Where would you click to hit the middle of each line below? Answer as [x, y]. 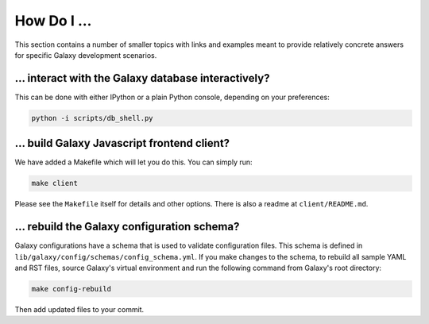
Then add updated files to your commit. [79, 309]
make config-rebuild [71, 289]
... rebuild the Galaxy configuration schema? [127, 227]
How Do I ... [53, 21]
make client [55, 183]
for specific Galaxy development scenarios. [86, 55]
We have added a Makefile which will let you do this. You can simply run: [134, 162]
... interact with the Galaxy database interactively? [142, 78]
